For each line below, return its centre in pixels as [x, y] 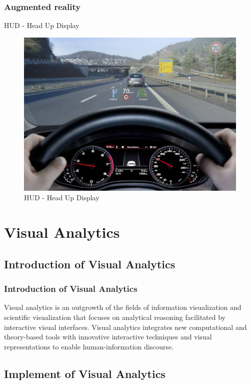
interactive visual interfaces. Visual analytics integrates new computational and [125, 327]
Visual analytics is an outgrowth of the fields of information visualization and [123, 307]
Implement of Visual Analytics [85, 373]
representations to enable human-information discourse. [89, 346]
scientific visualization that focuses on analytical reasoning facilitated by [115, 317]
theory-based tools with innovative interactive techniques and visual [108, 337]
